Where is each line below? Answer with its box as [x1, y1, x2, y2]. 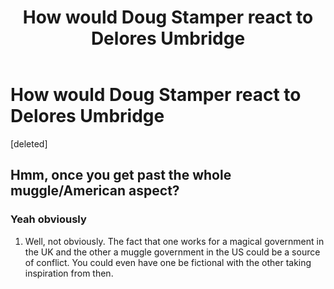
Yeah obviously [10, 212, 87, 226]
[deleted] [10, 137, 48, 150]
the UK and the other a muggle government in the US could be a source [24, 246, 321, 258]
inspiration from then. [24, 267, 114, 279]
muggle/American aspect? [10, 182, 180, 200]
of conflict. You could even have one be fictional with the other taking [24, 256, 312, 268]
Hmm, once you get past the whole [10, 167, 232, 184]
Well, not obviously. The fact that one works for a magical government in [24, 235, 325, 247]
